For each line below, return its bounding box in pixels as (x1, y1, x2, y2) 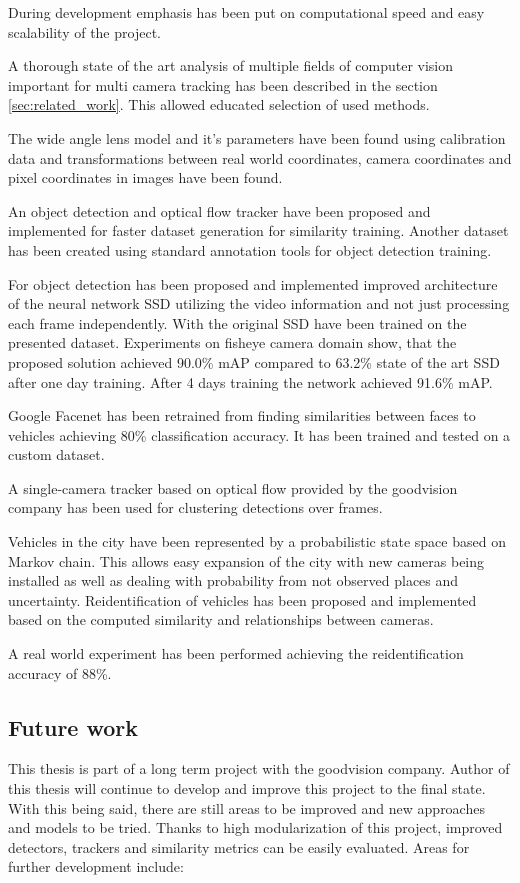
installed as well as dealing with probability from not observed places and (8, 570, 459, 591)
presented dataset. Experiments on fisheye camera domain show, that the (8, 332, 457, 353)
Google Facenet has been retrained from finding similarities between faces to (8, 405, 476, 426)
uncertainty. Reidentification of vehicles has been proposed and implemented (8, 589, 477, 610)
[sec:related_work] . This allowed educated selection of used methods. (8, 94, 430, 115)
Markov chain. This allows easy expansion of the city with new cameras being (8, 550, 485, 571)
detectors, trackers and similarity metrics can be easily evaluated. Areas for (8, 836, 470, 857)
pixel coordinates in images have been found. (8, 167, 283, 188)
